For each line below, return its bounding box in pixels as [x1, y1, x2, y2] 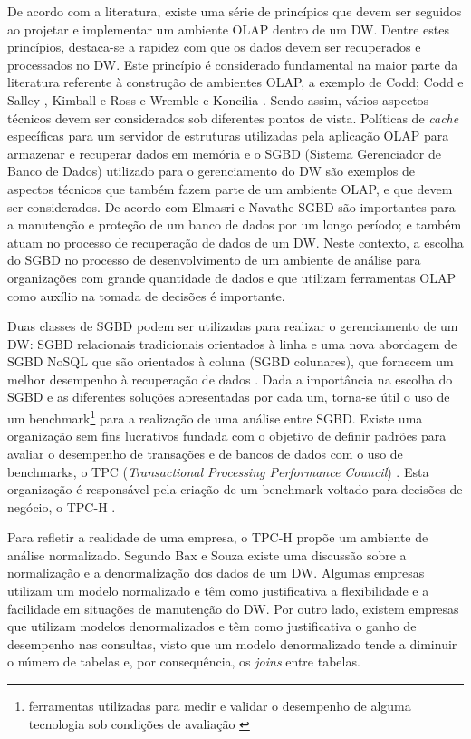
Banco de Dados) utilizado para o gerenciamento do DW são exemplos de [7, 161, 416, 180]
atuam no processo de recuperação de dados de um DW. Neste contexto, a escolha [7, 232, 464, 251]
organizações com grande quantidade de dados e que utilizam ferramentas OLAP [7, 267, 457, 287]
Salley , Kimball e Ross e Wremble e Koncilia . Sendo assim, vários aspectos [7, 90, 429, 109]
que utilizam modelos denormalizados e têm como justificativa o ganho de [7, 617, 417, 636]
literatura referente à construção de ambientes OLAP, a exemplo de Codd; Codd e [7, 73, 464, 92]
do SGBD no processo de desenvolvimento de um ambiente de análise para [7, 250, 421, 269]
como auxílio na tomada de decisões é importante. [7, 286, 285, 305]
